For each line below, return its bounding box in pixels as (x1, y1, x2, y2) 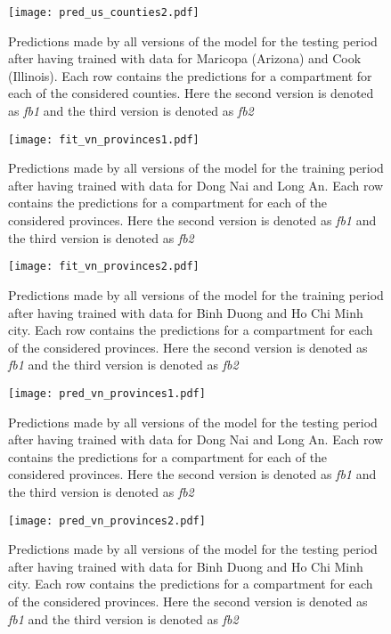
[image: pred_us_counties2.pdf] (8, 6, 200, 19)
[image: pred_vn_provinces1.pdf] (8, 386, 206, 400)
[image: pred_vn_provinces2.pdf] (8, 514, 206, 527)
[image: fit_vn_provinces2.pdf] (8, 260, 200, 273)
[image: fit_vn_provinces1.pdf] (8, 133, 200, 146)
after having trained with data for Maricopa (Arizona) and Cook (8, 49, 362, 68)
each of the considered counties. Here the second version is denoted (8, 84, 374, 102)
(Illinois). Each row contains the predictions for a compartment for (8, 66, 372, 85)
